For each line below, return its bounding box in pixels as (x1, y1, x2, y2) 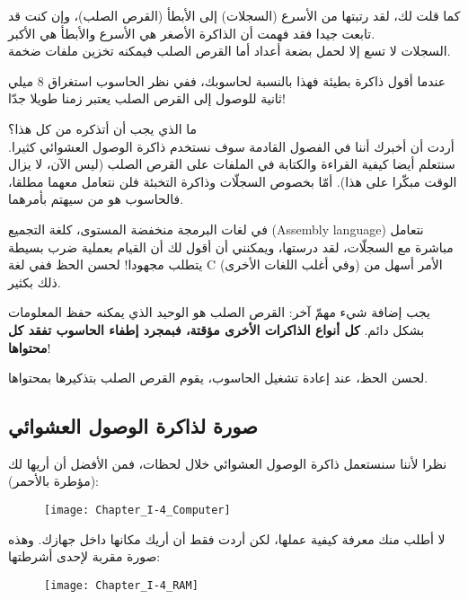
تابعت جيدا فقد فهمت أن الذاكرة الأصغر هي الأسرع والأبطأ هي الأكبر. (8, 23, 375, 42)
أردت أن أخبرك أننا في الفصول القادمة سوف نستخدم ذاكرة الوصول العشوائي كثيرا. (8, 137, 455, 155)
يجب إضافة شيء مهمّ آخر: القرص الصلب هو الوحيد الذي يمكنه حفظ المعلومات (8, 303, 430, 322)
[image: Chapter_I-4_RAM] (44, 578, 199, 592)
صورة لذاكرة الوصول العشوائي (8, 412, 258, 440)
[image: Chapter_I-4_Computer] (44, 504, 231, 517)
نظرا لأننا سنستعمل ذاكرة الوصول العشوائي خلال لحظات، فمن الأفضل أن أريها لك (8, 454, 447, 472)
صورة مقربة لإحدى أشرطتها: (8, 547, 161, 566)
